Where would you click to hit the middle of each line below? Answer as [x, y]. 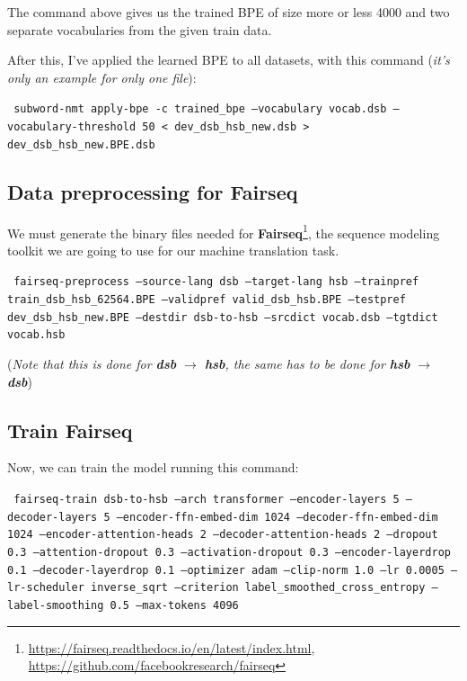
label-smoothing [56, 605]
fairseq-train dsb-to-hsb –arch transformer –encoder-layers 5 [207, 499]
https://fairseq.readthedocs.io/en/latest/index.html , [172, 647]
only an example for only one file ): [102, 77]
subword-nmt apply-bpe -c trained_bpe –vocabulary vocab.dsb [200, 109]
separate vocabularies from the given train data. [140, 29]
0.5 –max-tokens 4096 [174, 605]
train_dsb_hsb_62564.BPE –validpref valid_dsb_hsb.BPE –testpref [207, 300]
